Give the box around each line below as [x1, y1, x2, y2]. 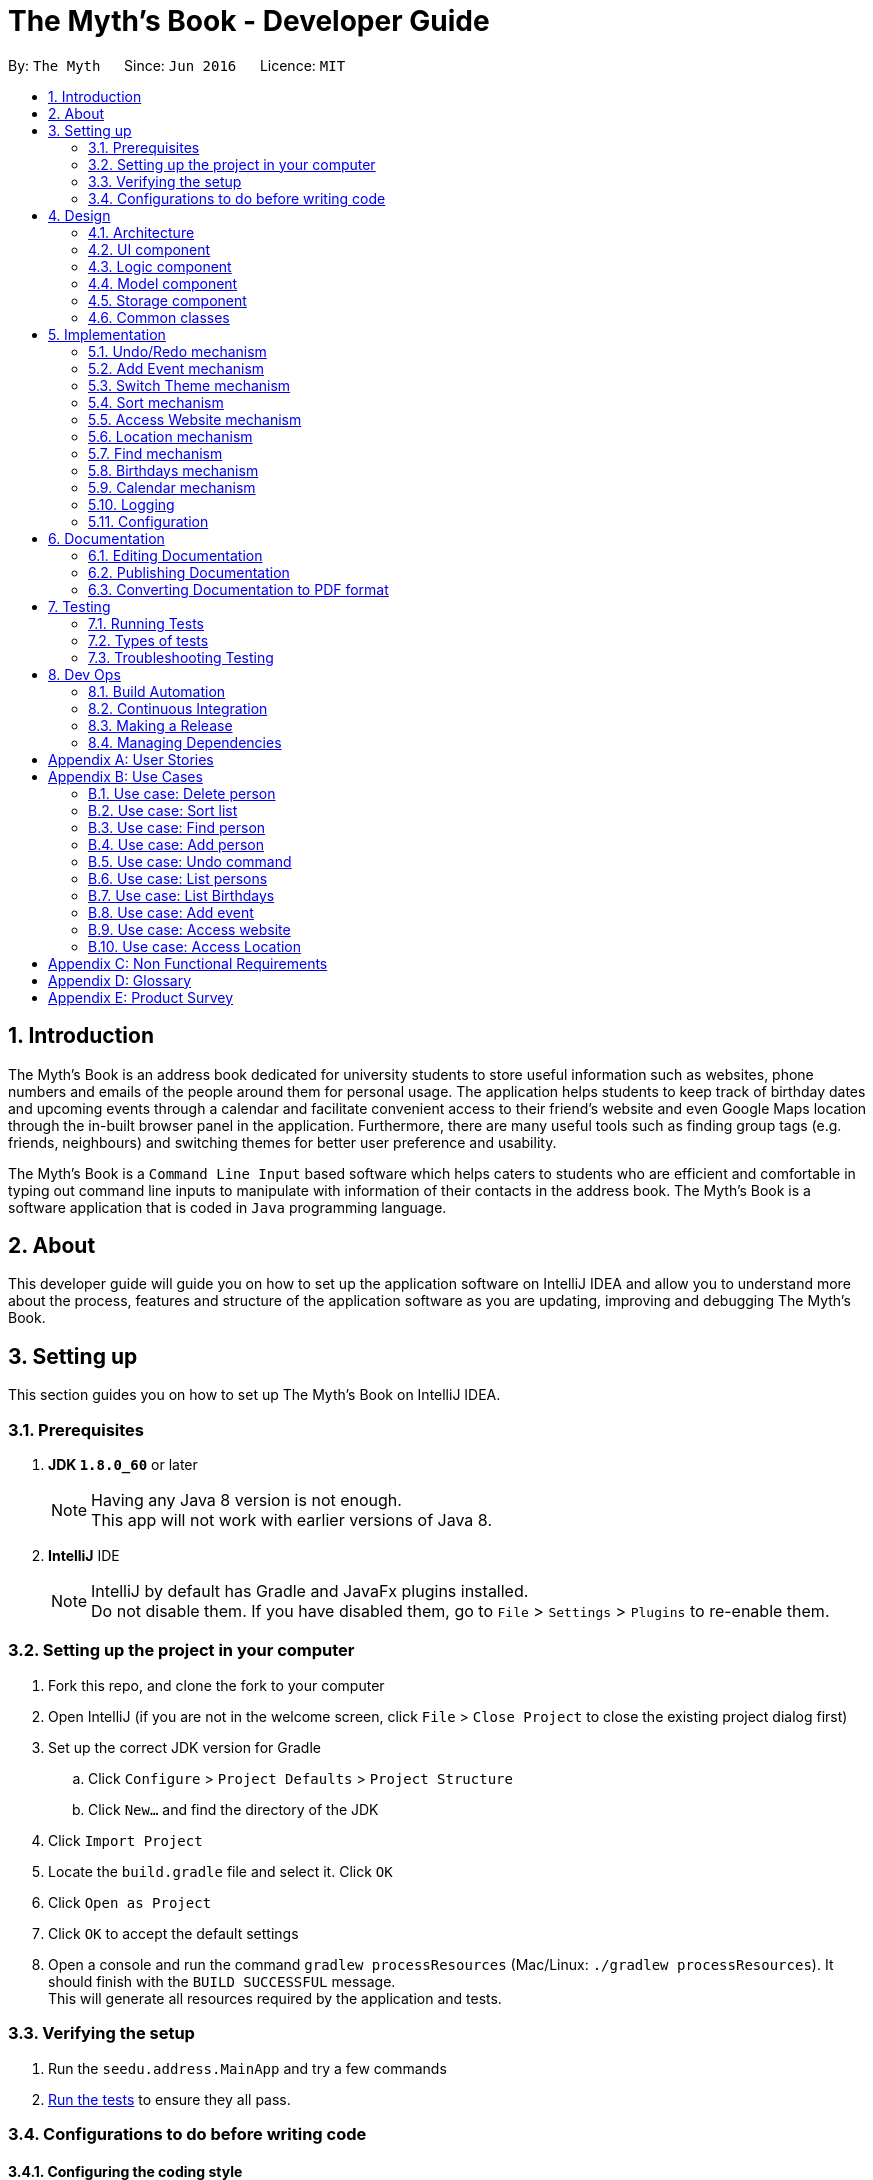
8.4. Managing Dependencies [88, 733, 282, 751]
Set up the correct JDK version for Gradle [48, 1738, 321, 1756]
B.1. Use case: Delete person [88, 784, 276, 802]
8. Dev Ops [48, 665, 121, 683]
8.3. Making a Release [88, 716, 233, 734]
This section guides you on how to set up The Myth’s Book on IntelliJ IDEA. [8, 1386, 501, 1404]
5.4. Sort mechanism [88, 393, 224, 411]
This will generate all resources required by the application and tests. [48, 1989, 502, 2007]
